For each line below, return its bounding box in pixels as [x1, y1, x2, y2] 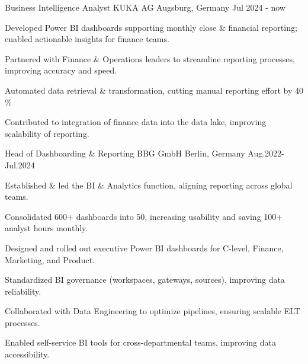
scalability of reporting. [5, 127, 89, 139]
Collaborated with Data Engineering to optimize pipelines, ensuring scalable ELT [5, 305, 300, 317]
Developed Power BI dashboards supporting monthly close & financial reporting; [5, 21, 297, 33]
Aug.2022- [248, 147, 284, 159]
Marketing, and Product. [5, 253, 95, 266]
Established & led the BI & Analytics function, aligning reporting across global [5, 178, 293, 191]
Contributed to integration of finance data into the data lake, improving [5, 116, 267, 128]
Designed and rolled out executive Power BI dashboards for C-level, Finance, [5, 241, 284, 254]
